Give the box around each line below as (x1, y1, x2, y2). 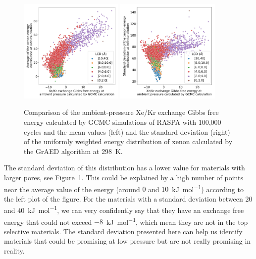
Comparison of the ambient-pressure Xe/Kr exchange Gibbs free (24, 107, 219, 117)
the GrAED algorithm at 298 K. (24, 146, 123, 156)
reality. (4, 246, 25, 256)
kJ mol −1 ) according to (172, 182, 244, 194)
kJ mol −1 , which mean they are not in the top (106, 215, 248, 227)
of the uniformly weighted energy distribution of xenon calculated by (24, 136, 233, 147)
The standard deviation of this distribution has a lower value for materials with (4, 162, 245, 173)
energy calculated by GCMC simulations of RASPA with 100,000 (24, 116, 221, 127)
